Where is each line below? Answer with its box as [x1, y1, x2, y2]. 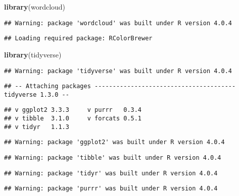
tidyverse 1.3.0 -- [4, 91, 69, 98]
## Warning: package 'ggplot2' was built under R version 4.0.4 [4, 139, 225, 146]
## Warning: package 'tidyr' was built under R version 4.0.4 [4, 169, 218, 177]
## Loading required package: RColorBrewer [4, 35, 153, 42]
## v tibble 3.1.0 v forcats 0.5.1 [4, 115, 142, 122]
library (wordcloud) [4, 2, 66, 12]
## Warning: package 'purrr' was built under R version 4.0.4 [4, 185, 218, 192]
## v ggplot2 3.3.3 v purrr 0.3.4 [4, 106, 142, 114]
